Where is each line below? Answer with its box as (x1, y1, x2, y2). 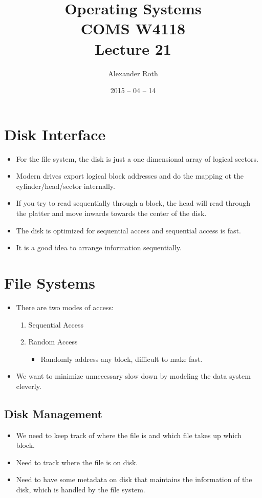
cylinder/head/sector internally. (16, 180, 115, 191)
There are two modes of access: (16, 301, 114, 312)
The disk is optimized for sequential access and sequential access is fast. (16, 225, 241, 235)
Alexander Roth (108, 68, 158, 78)
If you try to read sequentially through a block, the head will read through (16, 198, 251, 208)
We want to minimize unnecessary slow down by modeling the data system (16, 371, 251, 381)
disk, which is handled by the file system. (16, 484, 145, 495)
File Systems (4, 272, 96, 293)
